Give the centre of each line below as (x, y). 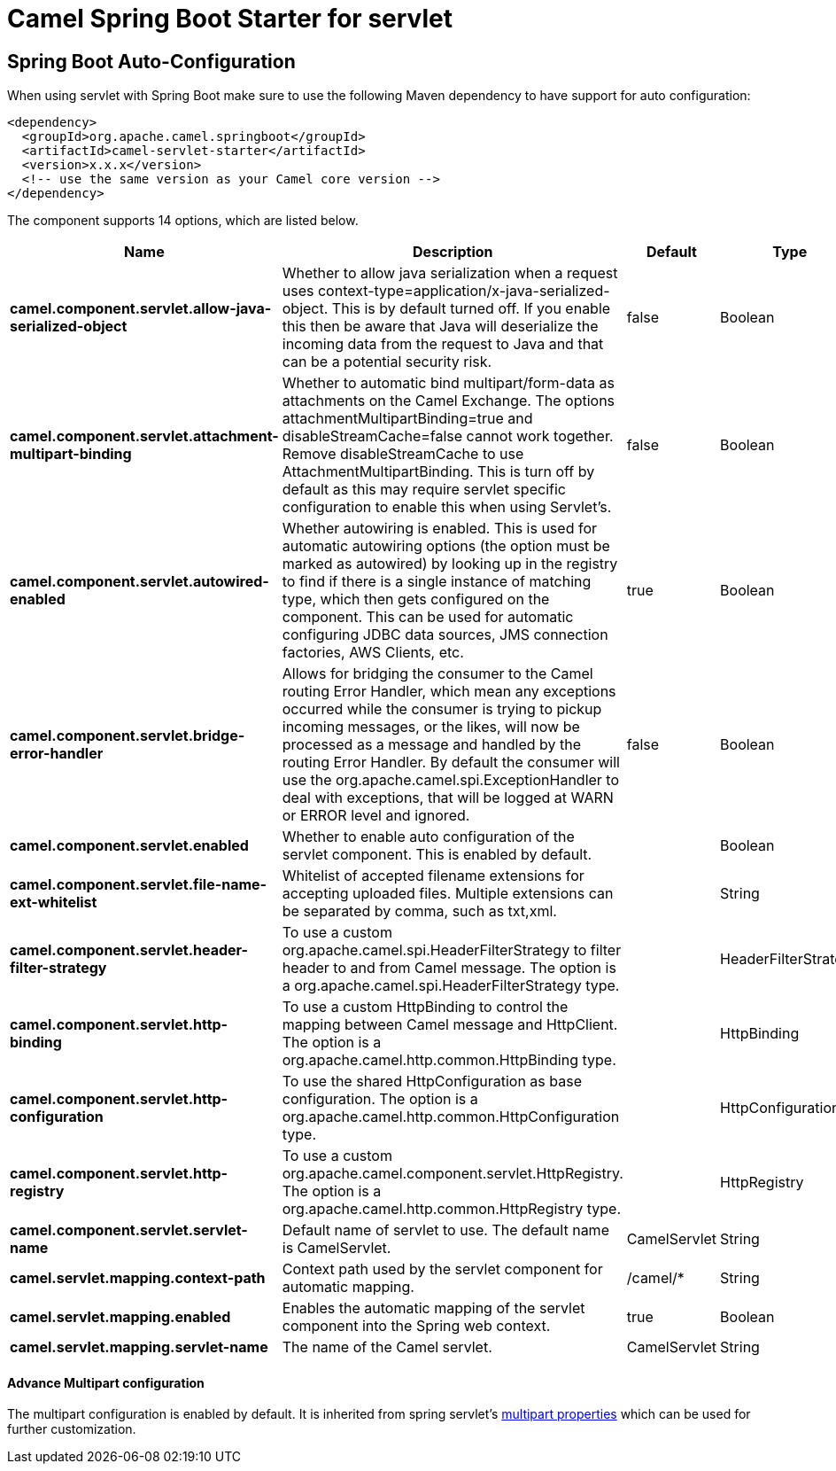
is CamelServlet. (337, 1248)
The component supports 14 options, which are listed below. (183, 221)
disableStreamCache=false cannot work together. (448, 436)
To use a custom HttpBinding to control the (425, 1007)
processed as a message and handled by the (432, 745)
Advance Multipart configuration (106, 1382)
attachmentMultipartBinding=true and (407, 419)
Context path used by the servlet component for (442, 1269)
